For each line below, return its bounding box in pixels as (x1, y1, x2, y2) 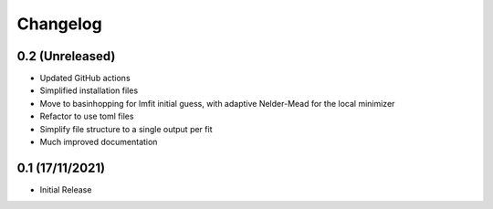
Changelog (16, 14, 102, 34)
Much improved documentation (39, 137, 158, 148)
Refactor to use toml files (39, 110, 134, 122)
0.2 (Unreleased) (16, 48, 116, 64)
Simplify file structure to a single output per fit (39, 123, 213, 134)
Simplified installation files (39, 85, 139, 96)
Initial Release (39, 183, 92, 195)
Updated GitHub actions (39, 73, 131, 84)
